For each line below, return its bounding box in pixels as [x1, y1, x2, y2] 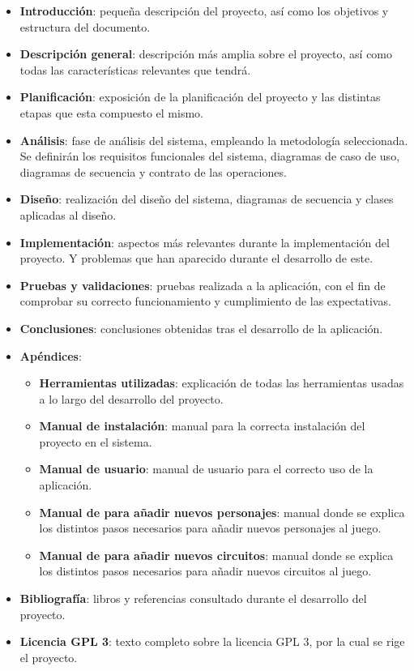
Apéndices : [19, 347, 82, 364]
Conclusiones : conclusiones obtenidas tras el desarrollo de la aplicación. [19, 319, 383, 336]
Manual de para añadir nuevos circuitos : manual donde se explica [39, 546, 394, 563]
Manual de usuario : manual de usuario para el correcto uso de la [39, 460, 373, 477]
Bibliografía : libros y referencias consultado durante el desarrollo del [19, 590, 367, 607]
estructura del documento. [19, 18, 151, 35]
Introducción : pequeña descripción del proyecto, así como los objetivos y [19, 2, 389, 19]
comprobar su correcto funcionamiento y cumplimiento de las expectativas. [19, 293, 391, 310]
